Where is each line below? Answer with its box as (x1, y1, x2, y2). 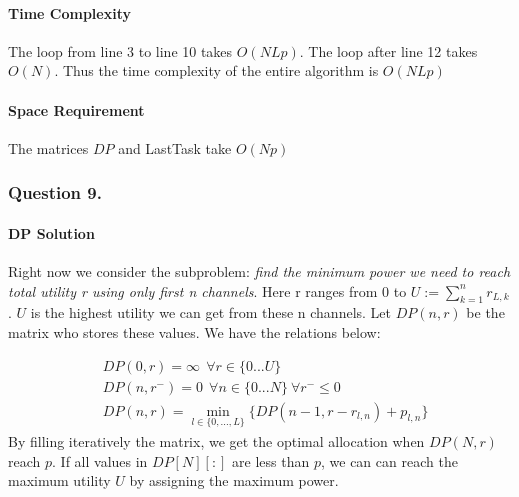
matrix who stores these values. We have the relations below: (8, 322, 381, 342)
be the (466, 302, 505, 323)
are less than (232, 450, 310, 471)
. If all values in (52, 450, 148, 471)
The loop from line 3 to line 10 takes (8, 40, 233, 61)
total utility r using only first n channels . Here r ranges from (8, 280, 378, 301)
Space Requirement (8, 99, 145, 120)
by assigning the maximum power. (129, 470, 339, 491)
